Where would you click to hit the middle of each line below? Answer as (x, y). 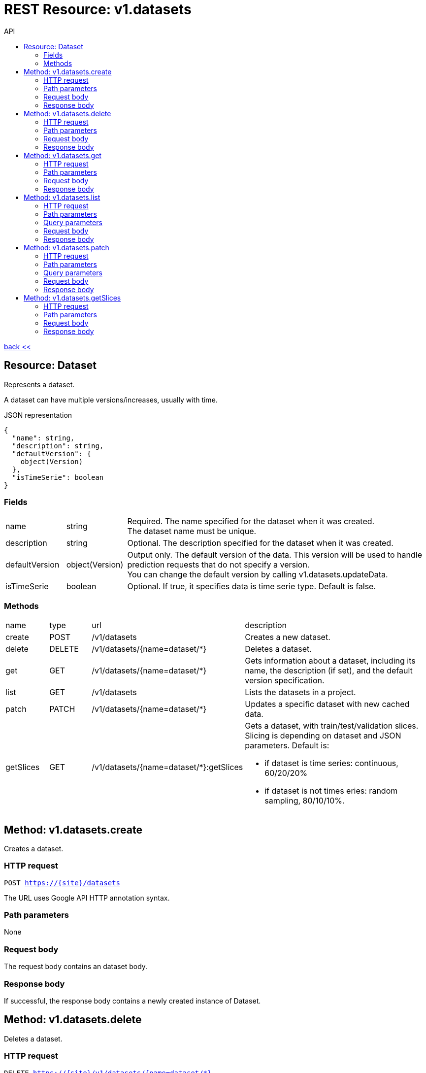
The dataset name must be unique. (192, 531)
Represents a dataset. (39, 384)
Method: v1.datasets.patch (66, 247)
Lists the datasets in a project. (300, 692)
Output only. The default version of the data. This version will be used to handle (275, 555)
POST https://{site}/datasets (62, 883)
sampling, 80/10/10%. (305, 801)
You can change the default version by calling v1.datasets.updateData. (258, 575)
